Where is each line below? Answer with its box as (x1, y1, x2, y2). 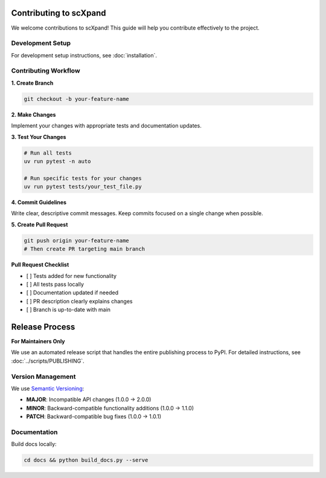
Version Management (11, 372, 76, 381)
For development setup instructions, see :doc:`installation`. (11, 51, 157, 59)
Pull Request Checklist (11, 261, 69, 268)
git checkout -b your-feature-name (24, 95, 129, 102)
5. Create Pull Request (11, 221, 68, 228)
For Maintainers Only (11, 338, 65, 345)
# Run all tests (24, 149, 72, 157)
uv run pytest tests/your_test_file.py (24, 183, 142, 190)
